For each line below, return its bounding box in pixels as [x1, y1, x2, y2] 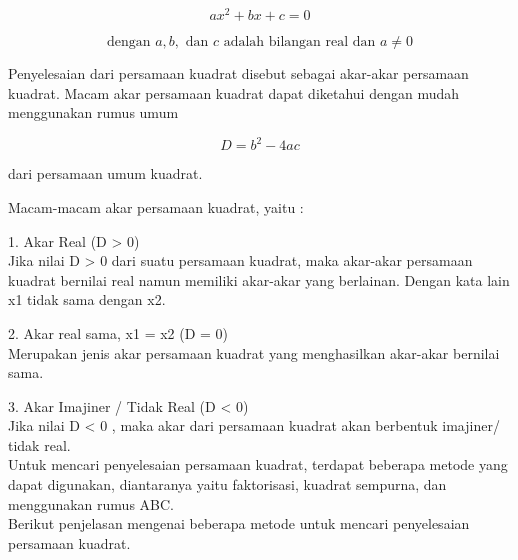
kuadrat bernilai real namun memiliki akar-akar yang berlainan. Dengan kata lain [8, 269, 510, 290]
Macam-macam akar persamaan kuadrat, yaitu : [8, 196, 304, 217]
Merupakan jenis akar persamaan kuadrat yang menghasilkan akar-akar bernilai [8, 342, 500, 363]
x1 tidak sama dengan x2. [8, 289, 166, 310]
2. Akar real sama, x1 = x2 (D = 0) [8, 322, 229, 343]
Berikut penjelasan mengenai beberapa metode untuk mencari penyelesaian [8, 513, 470, 534]
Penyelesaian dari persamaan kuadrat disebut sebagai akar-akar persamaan [8, 63, 469, 84]
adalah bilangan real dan [223, 35, 376, 50]
